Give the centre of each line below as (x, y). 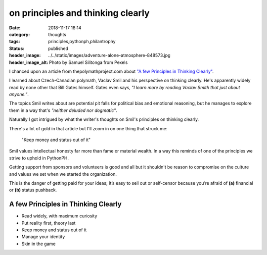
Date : (15, 28)
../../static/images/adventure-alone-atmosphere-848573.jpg (109, 55)
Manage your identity (43, 237)
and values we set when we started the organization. (63, 174)
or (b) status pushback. (33, 190)
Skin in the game (39, 244)
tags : (15, 42)
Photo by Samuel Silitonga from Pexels (89, 62)
